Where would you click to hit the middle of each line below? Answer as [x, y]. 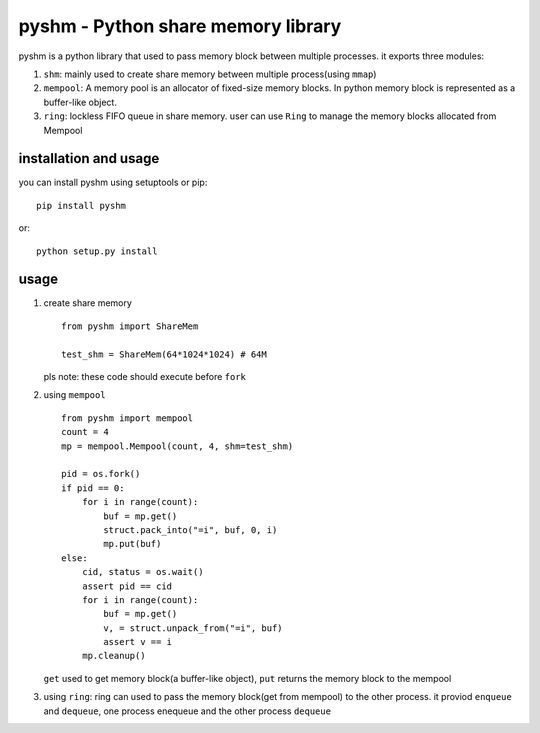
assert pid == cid [127, 586]
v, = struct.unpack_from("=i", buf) [193, 628]
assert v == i [138, 642]
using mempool [74, 395]
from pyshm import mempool [127, 418]
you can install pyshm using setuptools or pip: [113, 182]
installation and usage [89, 158]
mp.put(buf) [132, 544]
